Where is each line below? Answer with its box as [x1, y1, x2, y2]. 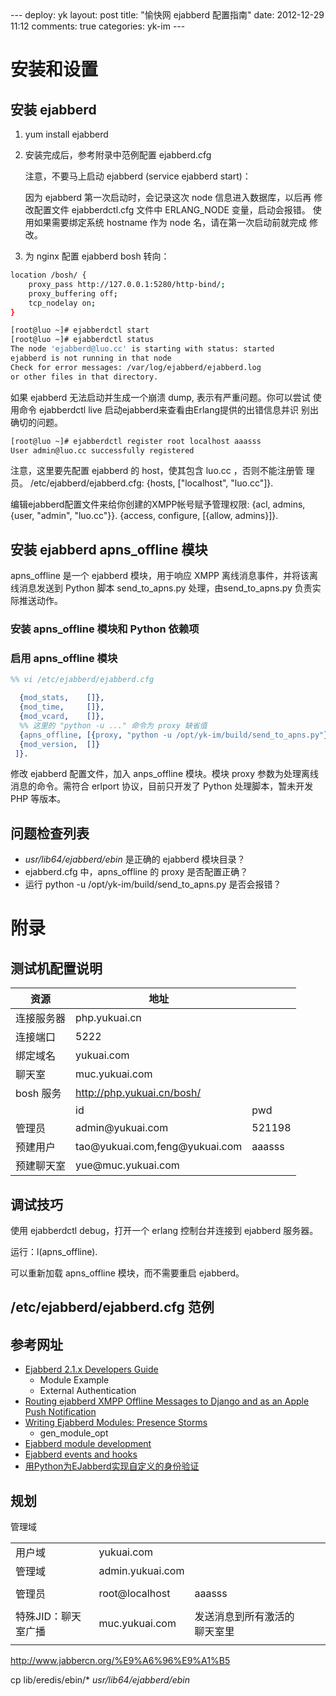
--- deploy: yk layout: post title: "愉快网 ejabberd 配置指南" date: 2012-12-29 [10, 9, 325, 21]
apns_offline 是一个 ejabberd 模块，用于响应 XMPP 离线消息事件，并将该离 [10, 570, 319, 582]
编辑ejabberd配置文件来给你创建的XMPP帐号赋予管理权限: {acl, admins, [10, 498, 306, 511]
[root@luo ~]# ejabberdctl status [10, 335, 155, 345]
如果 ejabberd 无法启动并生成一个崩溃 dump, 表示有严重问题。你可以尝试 [10, 391, 311, 403]
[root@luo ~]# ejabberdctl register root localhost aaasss [10, 436, 262, 446]
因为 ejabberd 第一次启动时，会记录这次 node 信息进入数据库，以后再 [24, 192, 312, 203]
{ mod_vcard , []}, [19, 712, 105, 722]
